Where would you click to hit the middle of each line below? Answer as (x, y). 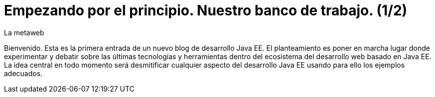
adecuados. (23, 73)
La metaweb (24, 32)
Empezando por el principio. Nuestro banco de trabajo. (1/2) (206, 10)
